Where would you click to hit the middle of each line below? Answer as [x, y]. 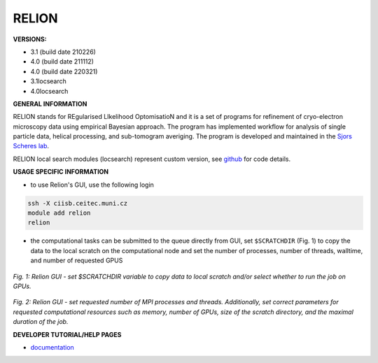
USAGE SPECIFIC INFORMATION [61, 172]
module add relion [59, 213]
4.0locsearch [49, 91]
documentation [52, 347]
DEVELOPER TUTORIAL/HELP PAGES [67, 334]
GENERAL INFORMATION [50, 104]
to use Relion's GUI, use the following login [92, 185]
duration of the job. [41, 322]
